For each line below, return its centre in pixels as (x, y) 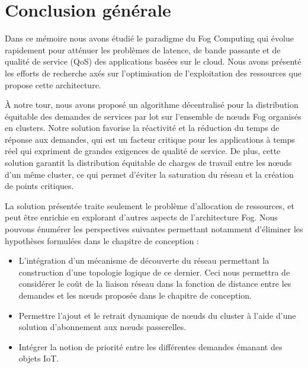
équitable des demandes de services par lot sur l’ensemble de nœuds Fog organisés (153, 116)
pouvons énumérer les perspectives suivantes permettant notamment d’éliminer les (154, 229)
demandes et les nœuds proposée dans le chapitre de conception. (135, 295)
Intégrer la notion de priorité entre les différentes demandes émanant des (150, 346)
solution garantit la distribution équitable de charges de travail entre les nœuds (148, 163)
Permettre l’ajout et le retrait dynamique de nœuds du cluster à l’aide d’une (157, 315)
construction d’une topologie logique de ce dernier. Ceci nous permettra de (154, 272)
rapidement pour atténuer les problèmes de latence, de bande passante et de (143, 49)
